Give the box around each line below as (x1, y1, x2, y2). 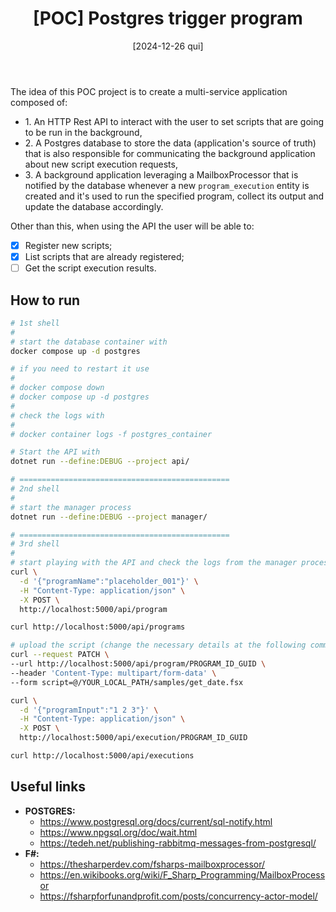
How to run (10, 292, 81, 309)
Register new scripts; (24, 239, 113, 251)
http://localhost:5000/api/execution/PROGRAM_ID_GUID (19, 733, 248, 743)
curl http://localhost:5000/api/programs (10, 622, 186, 632)
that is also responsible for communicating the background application (24, 147, 316, 159)
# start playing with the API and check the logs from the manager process (10, 558, 333, 568)
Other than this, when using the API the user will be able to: (10, 220, 255, 232)
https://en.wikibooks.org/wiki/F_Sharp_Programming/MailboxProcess (39, 868, 326, 881)
